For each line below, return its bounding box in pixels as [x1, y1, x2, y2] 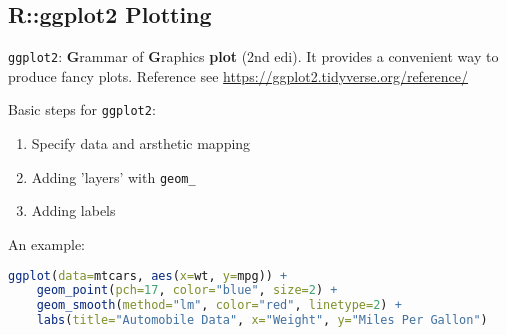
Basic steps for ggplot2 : [8, 99, 156, 120]
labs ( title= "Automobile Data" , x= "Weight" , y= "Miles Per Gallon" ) [36, 313, 488, 328]
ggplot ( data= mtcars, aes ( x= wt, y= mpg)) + [8, 268, 288, 283]
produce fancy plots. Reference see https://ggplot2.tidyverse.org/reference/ [8, 65, 469, 86]
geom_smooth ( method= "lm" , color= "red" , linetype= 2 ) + [36, 298, 402, 313]
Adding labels [31, 200, 116, 221]
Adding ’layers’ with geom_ [31, 166, 196, 187]
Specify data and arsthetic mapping [31, 133, 251, 154]
